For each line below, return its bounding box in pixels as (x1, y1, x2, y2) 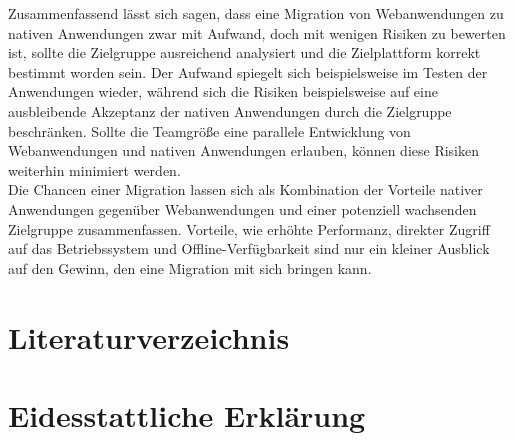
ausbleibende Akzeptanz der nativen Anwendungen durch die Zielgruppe (8, 100, 452, 121)
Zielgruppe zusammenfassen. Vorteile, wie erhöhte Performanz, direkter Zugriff (8, 218, 490, 239)
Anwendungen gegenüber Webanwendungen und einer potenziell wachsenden (8, 198, 477, 219)
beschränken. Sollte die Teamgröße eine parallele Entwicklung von (8, 120, 411, 141)
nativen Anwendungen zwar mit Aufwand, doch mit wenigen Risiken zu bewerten (8, 22, 506, 43)
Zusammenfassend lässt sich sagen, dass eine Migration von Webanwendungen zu (8, 3, 504, 23)
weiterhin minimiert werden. (8, 159, 181, 180)
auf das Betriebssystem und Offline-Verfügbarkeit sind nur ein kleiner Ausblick (8, 238, 490, 259)
